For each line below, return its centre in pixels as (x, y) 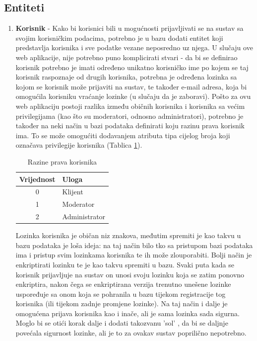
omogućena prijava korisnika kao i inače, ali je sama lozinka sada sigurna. (128, 313)
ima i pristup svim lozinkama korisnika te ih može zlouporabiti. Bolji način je (134, 255)
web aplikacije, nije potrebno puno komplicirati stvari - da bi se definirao (127, 57)
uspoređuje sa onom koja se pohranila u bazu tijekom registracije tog (121, 294)
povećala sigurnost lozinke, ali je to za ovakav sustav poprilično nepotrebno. (131, 333)
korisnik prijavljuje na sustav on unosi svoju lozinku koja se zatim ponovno (130, 274)
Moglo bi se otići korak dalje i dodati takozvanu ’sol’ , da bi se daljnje (122, 323)
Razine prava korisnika (62, 161)
